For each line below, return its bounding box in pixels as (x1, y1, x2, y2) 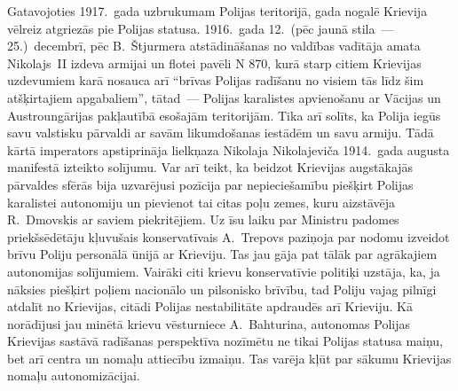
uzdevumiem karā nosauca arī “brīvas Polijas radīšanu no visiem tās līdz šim (7, 71, 424, 90)
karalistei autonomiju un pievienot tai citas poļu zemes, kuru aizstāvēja (7, 192, 396, 211)
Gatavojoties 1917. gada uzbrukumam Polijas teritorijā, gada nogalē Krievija (7, 2, 428, 20)
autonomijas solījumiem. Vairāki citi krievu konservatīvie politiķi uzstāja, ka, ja (7, 262, 440, 280)
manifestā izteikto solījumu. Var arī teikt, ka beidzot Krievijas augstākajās (7, 158, 414, 176)
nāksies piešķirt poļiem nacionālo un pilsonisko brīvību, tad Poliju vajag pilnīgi (7, 279, 437, 298)
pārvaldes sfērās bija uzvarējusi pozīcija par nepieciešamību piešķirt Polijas (7, 175, 414, 193)
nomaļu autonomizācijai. (7, 366, 140, 385)
